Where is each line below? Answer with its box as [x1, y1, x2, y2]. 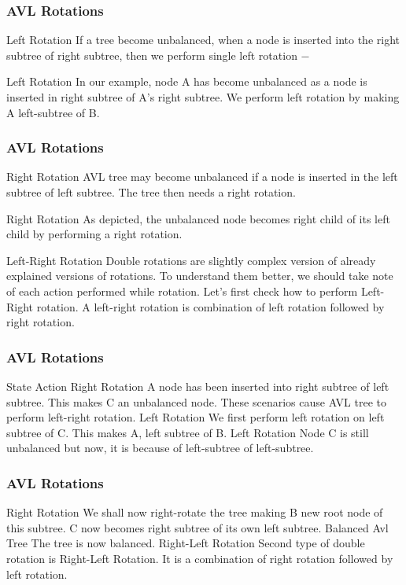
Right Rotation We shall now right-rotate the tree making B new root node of [6, 504, 383, 521]
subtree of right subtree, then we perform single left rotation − [6, 46, 310, 63]
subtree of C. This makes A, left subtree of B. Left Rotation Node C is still [6, 424, 369, 440]
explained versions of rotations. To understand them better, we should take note [6, 267, 393, 284]
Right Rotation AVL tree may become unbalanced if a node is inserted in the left [6, 168, 398, 185]
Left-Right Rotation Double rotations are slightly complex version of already [6, 252, 376, 268]
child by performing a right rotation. [6, 226, 183, 242]
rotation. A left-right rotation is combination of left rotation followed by [36, 298, 385, 315]
